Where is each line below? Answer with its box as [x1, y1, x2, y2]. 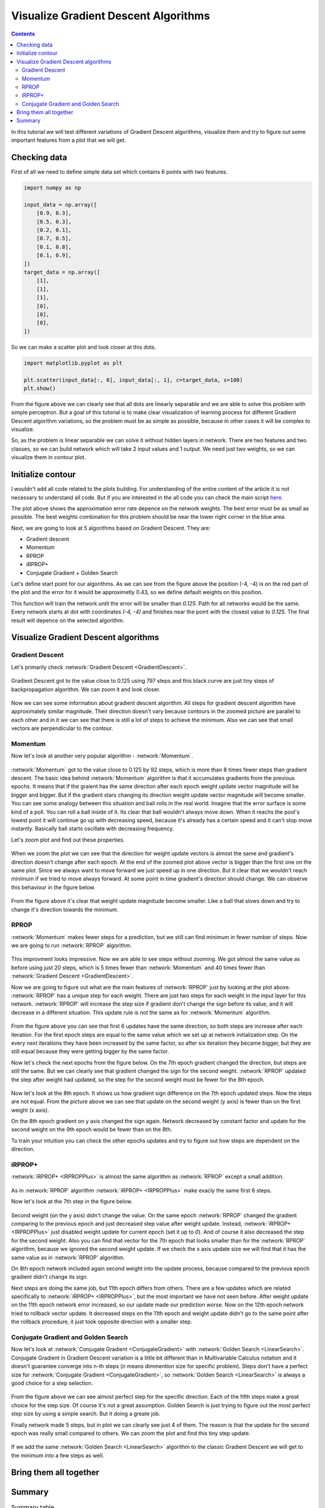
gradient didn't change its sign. [11, 1273, 88, 1281]
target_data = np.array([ [23, 269, 101, 276]
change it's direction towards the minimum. [11, 905, 119, 913]
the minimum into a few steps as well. [11, 1451, 105, 1459]
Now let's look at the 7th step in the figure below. [11, 1198, 132, 1205]
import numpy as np [23, 185, 81, 191]
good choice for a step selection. [11, 1379, 93, 1387]
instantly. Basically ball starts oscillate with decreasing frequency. [11, 825, 175, 832]
